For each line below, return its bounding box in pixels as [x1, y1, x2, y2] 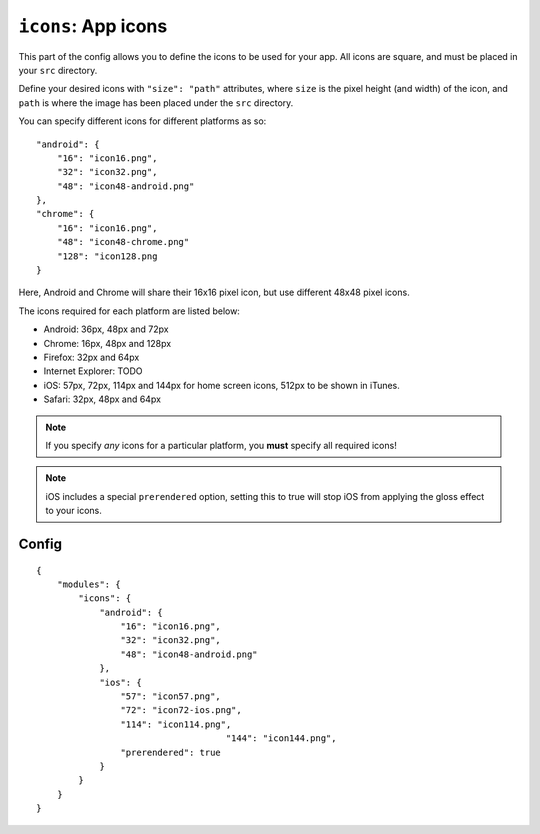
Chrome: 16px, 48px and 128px [43, 337, 172, 349]
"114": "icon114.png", [120, 718, 232, 730]
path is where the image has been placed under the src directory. [18, 96, 294, 109]
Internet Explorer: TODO [43, 365, 144, 377]
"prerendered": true [120, 746, 222, 758]
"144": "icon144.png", [225, 733, 337, 744]
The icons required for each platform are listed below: [18, 305, 240, 317]
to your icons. [45, 505, 102, 517]
